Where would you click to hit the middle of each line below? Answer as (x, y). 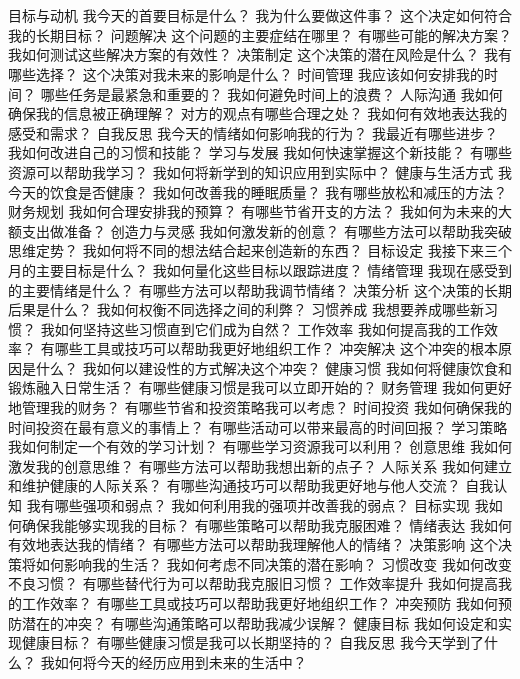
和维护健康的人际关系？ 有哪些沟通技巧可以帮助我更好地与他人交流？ (234, 485)
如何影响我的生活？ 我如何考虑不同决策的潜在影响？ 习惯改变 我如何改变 (273, 563)
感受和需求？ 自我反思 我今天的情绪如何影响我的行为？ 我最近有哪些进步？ (253, 132)
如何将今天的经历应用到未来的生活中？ (180, 661)
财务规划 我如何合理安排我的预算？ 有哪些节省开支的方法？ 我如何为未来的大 (260, 211)
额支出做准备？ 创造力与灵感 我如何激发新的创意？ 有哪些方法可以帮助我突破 (260, 230)
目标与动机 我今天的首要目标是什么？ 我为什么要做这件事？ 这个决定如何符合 (260, 15)
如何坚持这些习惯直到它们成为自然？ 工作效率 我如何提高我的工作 (269, 328)
